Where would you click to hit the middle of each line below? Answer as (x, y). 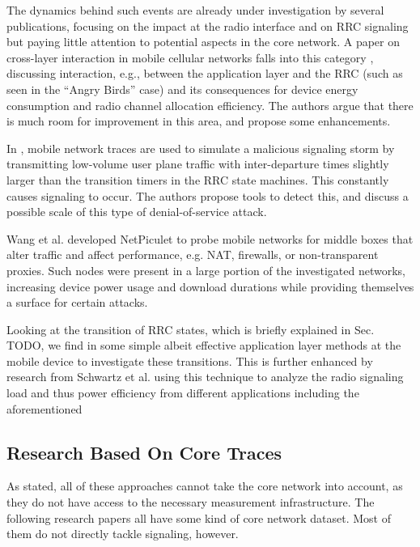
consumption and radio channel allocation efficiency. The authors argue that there (210, 105)
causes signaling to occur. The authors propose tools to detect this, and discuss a (208, 195)
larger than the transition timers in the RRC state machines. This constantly (198, 179)
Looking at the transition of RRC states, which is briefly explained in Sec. (191, 329)
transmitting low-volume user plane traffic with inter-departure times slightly (198, 164)
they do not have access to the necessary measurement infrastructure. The (191, 502)
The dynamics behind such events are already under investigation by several (195, 10)
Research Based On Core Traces (144, 452)
